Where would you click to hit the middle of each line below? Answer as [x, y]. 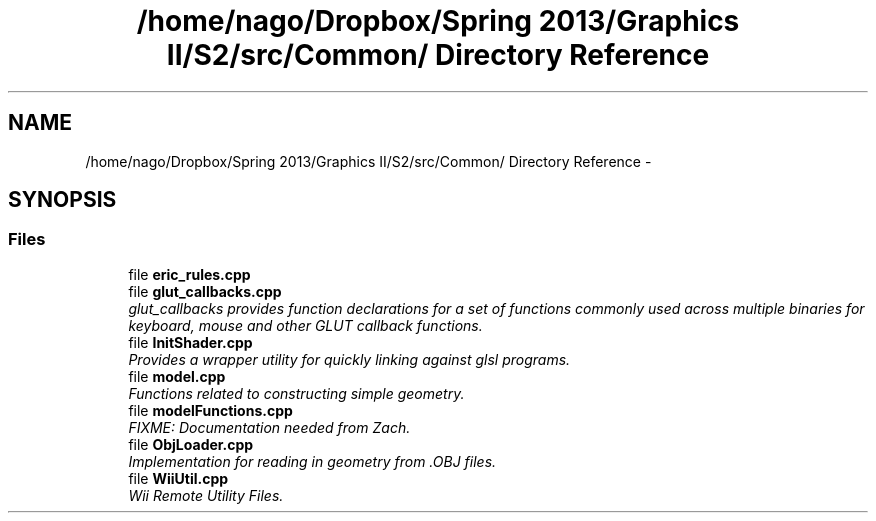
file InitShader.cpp [190, 342]
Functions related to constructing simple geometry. [296, 393]
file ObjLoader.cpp [191, 444]
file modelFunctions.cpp [210, 410]
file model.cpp [177, 376]
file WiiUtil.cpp [178, 478]
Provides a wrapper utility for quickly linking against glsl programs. [349, 359]
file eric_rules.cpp [189, 274]
